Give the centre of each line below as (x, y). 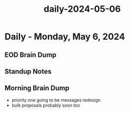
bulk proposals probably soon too (46, 105)
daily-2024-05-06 (82, 9)
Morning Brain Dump (37, 88)
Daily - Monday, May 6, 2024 (65, 37)
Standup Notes (28, 71)
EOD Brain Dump (31, 55)
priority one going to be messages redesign (56, 100)
